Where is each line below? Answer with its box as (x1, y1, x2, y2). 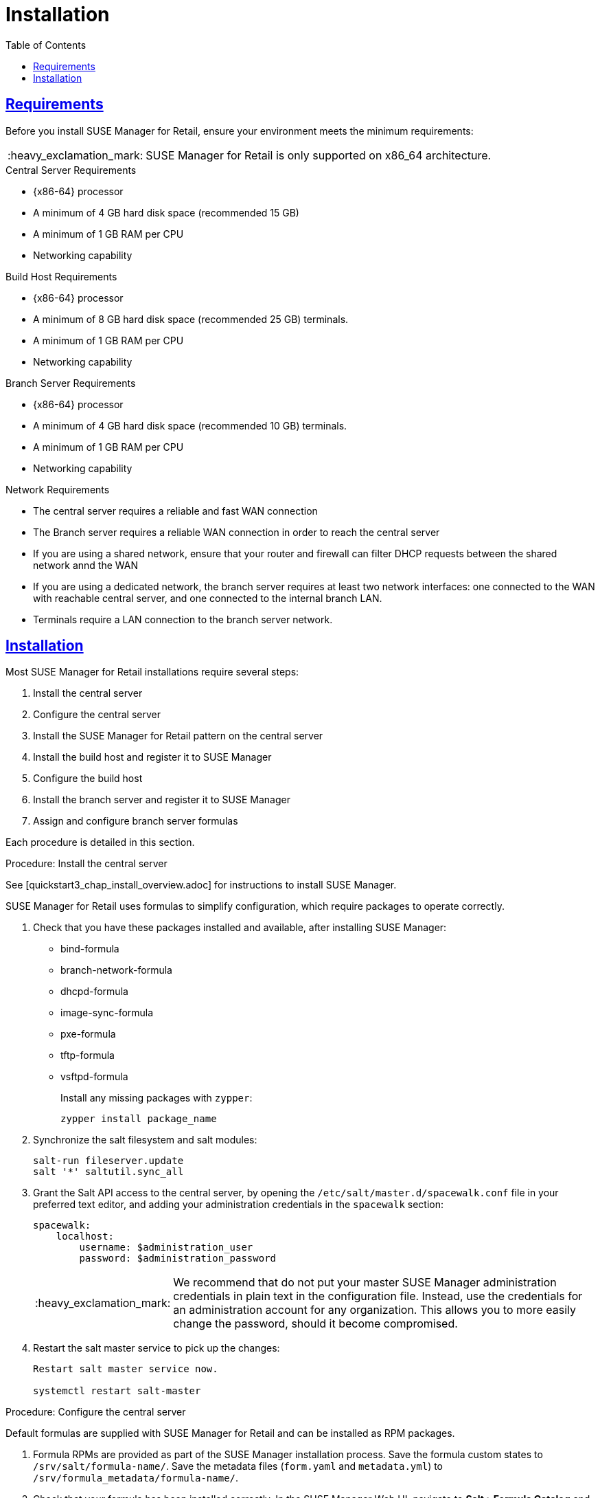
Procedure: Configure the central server (5, 1406, 186, 1418)
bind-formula (60, 943, 119, 955)
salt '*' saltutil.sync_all (33, 1166, 184, 1178)
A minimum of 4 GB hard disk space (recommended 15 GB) (33, 206, 299, 219)
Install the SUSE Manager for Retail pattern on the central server (33, 730, 323, 742)
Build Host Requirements (5, 270, 117, 282)
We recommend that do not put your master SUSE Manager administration (173, 1275, 557, 1290)
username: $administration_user (79, 1242, 253, 1253)
